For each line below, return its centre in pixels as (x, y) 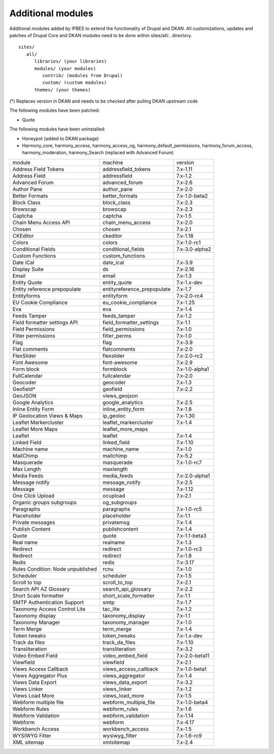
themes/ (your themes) (62, 90)
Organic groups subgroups (45, 502)
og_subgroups (119, 502)
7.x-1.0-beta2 (192, 195)
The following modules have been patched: (55, 110)
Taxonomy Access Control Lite (49, 609)
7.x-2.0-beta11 (193, 655)
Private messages (34, 522)
